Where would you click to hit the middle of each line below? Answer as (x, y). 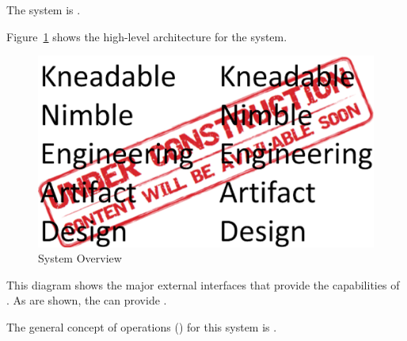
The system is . (44, 10)
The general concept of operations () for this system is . (142, 326)
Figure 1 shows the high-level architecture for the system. (147, 36)
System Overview (80, 258)
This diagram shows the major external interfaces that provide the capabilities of (203, 284)
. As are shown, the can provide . (87, 300)
